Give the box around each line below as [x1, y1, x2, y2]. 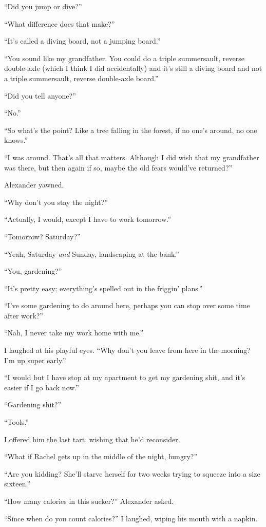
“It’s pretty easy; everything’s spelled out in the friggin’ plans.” [4, 283, 203, 293]
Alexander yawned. [4, 179, 64, 190]
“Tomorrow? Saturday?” [4, 231, 81, 241]
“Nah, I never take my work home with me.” [4, 327, 144, 338]
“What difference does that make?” [4, 18, 115, 29]
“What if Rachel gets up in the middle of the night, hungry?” [4, 451, 197, 462]
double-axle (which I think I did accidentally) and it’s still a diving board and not [4, 63, 262, 73]
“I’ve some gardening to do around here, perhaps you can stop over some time [4, 300, 250, 311]
